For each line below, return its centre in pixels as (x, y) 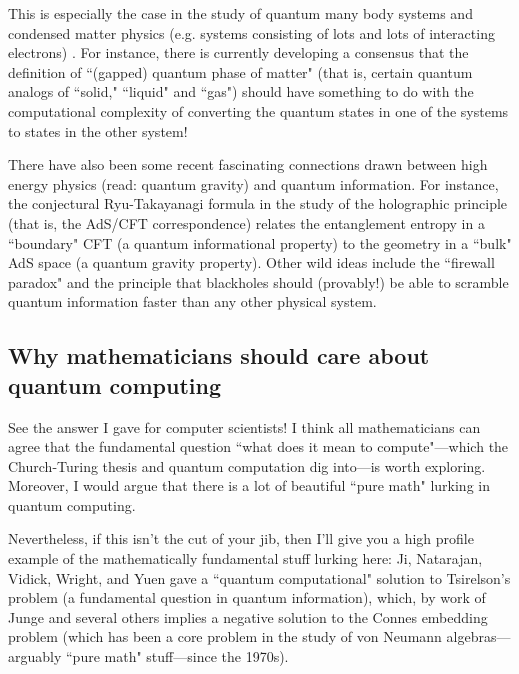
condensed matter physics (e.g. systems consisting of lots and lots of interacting (251, 32)
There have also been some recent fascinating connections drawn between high (248, 164)
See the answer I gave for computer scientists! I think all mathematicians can (244, 426)
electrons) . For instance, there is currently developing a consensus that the (238, 52)
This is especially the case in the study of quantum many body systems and (240, 13)
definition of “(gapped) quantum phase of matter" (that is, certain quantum (240, 71)
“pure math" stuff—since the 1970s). (177, 656)
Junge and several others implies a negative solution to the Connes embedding (248, 616)
